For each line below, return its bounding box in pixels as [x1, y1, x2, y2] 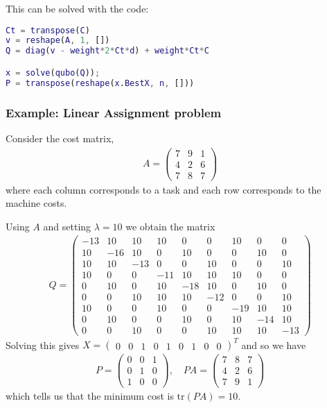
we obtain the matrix [125, 219, 215, 233]
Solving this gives [6, 337, 80, 352]
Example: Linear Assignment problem [6, 103, 222, 121]
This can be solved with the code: [6, 1, 149, 15]
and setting [43, 219, 91, 233]
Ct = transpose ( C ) [6, 25, 90, 35]
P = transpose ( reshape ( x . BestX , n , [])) [6, 78, 195, 88]
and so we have [241, 337, 306, 352]
